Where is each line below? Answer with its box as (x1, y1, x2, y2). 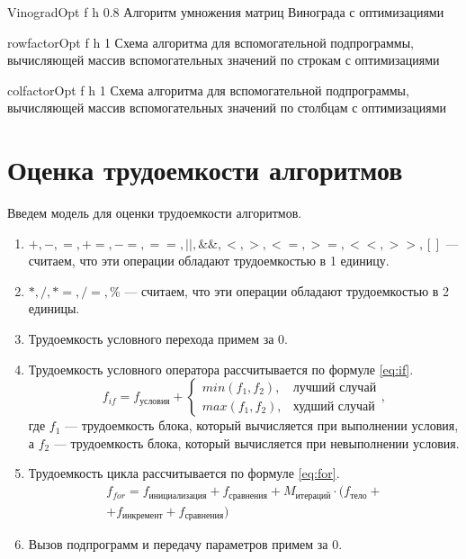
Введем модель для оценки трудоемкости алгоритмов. (7, 203, 302, 222)
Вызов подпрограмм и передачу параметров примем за (28, 535, 328, 553)
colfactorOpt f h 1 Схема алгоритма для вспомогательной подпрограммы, (7, 80, 409, 99)
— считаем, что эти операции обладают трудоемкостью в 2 (124, 281, 450, 300)
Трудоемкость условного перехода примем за (28, 329, 274, 348)
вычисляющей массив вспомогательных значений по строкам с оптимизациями (7, 50, 440, 69)
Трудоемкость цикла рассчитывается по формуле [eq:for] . (28, 464, 340, 482)
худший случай (292, 400, 375, 413)
